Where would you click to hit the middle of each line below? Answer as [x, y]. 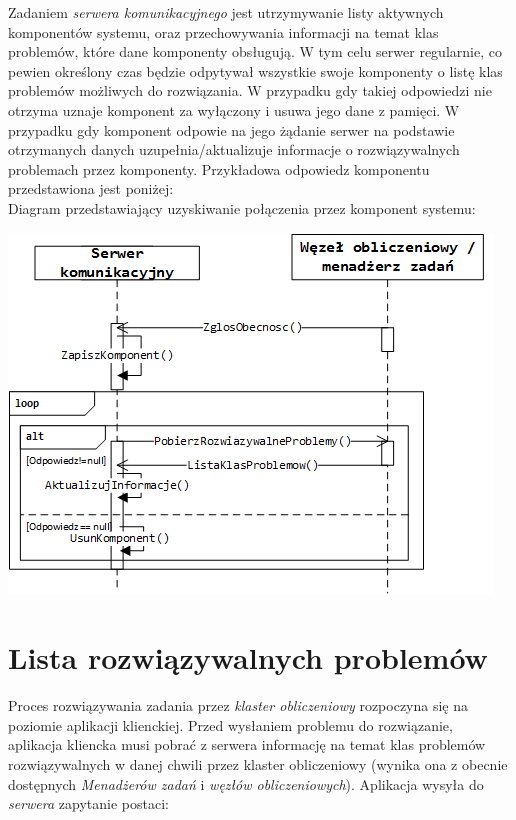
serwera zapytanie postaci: [88, 803]
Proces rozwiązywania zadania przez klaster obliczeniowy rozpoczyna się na [238, 705]
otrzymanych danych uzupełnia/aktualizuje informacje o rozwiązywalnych [234, 149]
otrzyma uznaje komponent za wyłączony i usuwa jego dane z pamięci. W [234, 109]
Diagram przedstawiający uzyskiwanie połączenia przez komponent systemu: [242, 207]
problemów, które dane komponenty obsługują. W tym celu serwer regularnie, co [255, 51]
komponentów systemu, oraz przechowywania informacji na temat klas [223, 31]
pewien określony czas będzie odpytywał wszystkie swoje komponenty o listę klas [255, 70]
